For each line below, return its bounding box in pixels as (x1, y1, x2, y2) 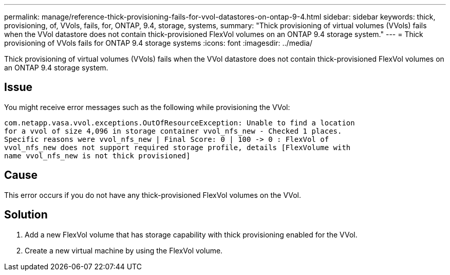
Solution (4, 208, 48, 222)
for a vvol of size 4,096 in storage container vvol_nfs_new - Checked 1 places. (4, 126, 342, 135)
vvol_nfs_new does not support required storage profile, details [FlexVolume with (4, 143, 351, 152)
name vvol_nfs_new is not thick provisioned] (4, 151, 191, 160)
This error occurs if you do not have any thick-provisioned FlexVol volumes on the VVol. (4, 190, 302, 199)
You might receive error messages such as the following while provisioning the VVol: (4, 102, 290, 112)
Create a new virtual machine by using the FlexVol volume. (25, 246, 223, 255)
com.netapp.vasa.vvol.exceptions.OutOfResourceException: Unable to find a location (4, 118, 355, 127)
